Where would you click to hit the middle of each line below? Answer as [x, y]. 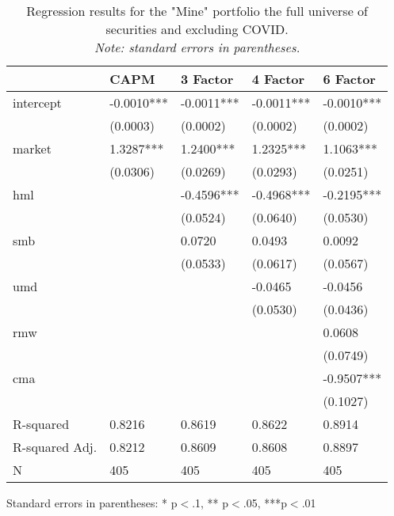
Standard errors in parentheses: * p [92, 503]
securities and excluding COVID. [197, 29]
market [32, 148]
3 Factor [207, 79]
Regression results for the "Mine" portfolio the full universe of [197, 11]
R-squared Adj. [55, 447]
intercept [37, 102]
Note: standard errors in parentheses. [197, 47]
